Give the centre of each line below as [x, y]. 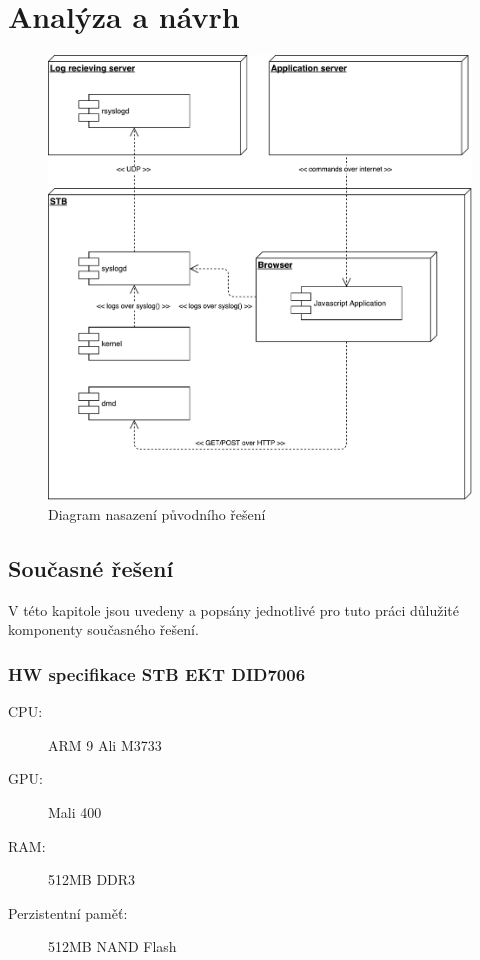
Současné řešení [91, 568]
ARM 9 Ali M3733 [105, 744]
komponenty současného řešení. [103, 629]
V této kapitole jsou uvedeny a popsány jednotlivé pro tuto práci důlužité [233, 609]
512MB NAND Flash [112, 946]
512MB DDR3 [92, 879]
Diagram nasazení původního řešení [157, 514]
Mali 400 [75, 812]
